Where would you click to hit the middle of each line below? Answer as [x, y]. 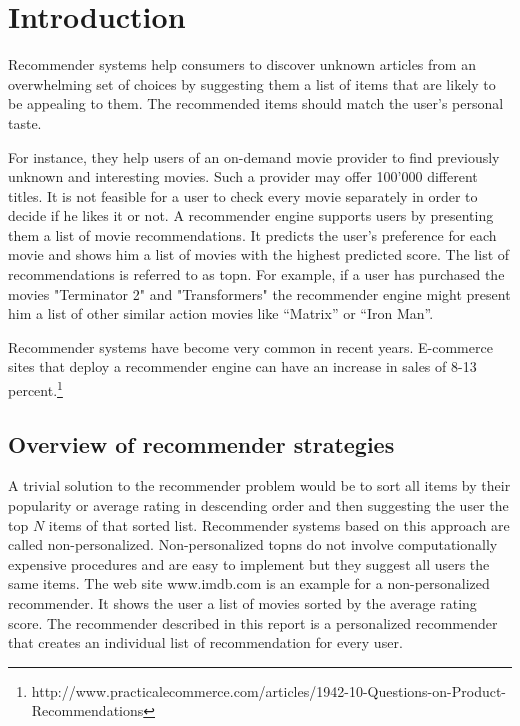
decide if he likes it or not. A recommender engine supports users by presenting [251, 215]
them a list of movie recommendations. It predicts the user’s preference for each [252, 234]
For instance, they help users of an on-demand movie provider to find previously [254, 156]
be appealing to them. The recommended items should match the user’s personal [256, 103]
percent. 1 [35, 388]
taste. [25, 122]
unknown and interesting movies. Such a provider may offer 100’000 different [243, 176]
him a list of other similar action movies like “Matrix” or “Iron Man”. [221, 313]
